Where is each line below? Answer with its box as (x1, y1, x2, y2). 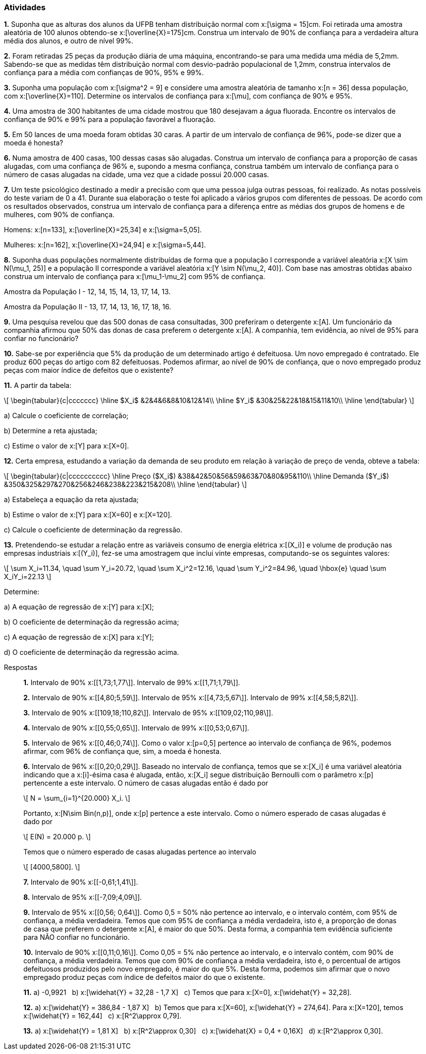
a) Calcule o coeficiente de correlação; (4, 411, 129, 420)
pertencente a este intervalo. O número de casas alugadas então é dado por (23, 779, 269, 788)
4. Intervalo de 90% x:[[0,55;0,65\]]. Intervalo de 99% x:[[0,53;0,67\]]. (23, 724, 250, 732)
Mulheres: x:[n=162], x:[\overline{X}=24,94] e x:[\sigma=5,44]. (4, 241, 206, 249)
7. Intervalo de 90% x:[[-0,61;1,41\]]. (23, 878, 138, 887)
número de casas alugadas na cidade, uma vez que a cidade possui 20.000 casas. (4, 170, 269, 179)
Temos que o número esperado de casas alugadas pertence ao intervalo (23, 848, 256, 856)
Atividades (4, 2, 46, 12)
